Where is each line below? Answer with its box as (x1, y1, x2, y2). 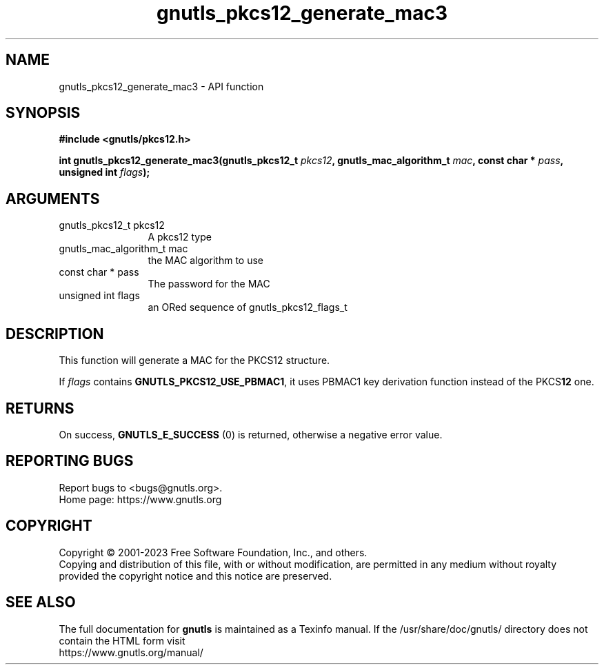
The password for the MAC (148, 278, 270, 290)
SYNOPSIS (6, 104, 81, 122)
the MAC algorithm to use (148, 254, 264, 267)
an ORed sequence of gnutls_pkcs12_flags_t (148, 301, 348, 314)
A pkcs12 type (148, 231, 212, 243)
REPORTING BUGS (6, 452, 134, 470)
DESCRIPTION (6, 325, 104, 343)
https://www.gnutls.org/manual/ (59, 646, 203, 658)
